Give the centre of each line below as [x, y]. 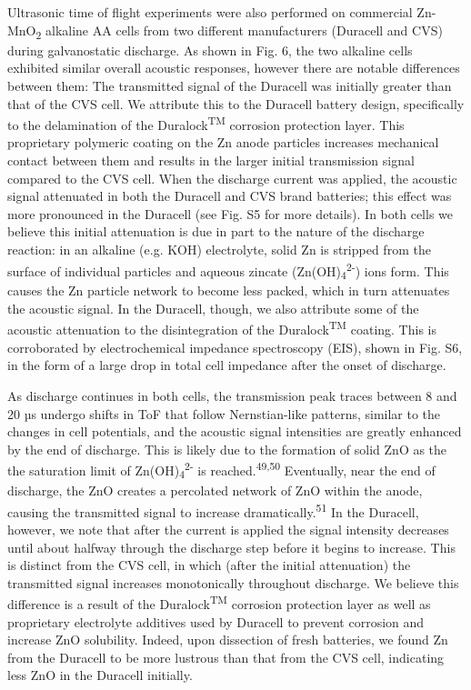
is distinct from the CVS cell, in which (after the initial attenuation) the [209, 565]
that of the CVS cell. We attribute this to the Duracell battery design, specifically [236, 103]
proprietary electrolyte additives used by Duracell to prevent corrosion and [216, 621]
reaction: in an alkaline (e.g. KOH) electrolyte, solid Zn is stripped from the [219, 249]
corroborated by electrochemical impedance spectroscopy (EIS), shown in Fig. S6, [235, 347]
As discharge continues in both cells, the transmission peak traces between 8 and [232, 395]
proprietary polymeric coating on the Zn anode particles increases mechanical [223, 142]
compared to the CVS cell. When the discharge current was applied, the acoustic [232, 178]
